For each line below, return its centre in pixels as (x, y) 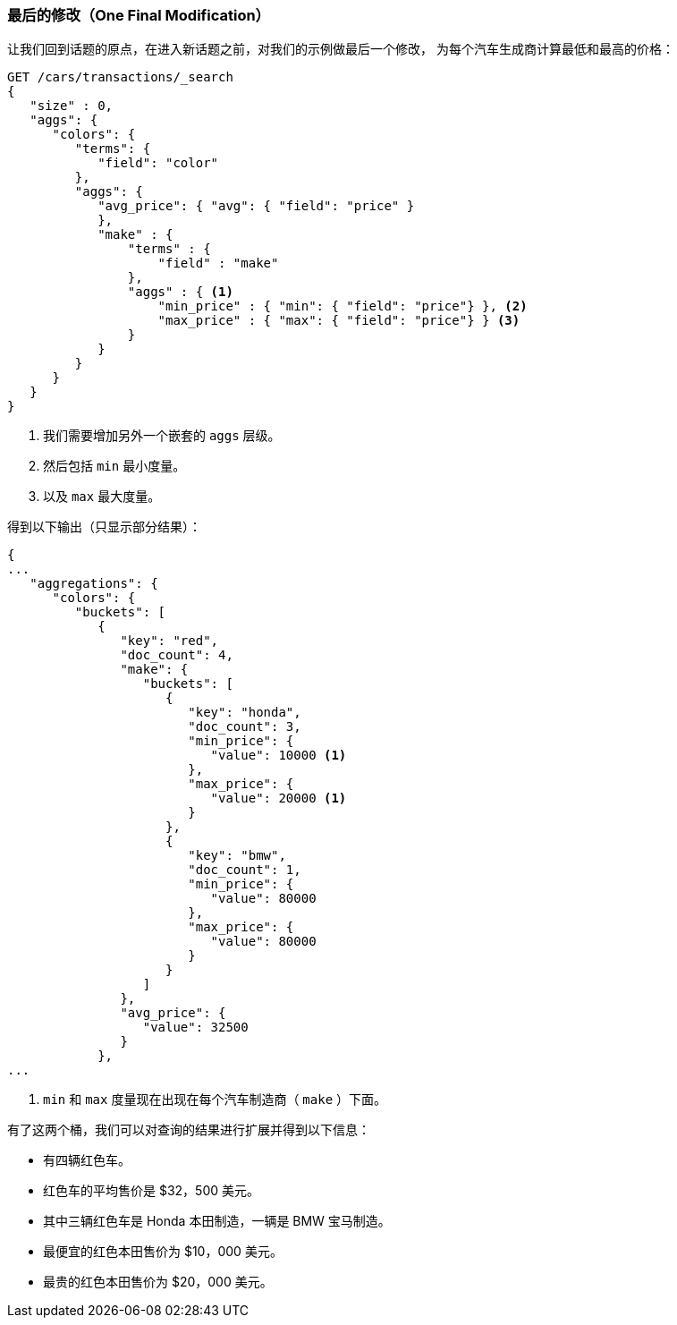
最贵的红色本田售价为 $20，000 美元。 (158, 1282)
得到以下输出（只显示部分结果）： (104, 527)
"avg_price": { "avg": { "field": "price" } (256, 206)
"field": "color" (158, 163)
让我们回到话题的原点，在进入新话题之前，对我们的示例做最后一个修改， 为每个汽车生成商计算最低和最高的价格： (341, 49)
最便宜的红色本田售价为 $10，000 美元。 (163, 1252)
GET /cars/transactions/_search (120, 77)
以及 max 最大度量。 (102, 497)
